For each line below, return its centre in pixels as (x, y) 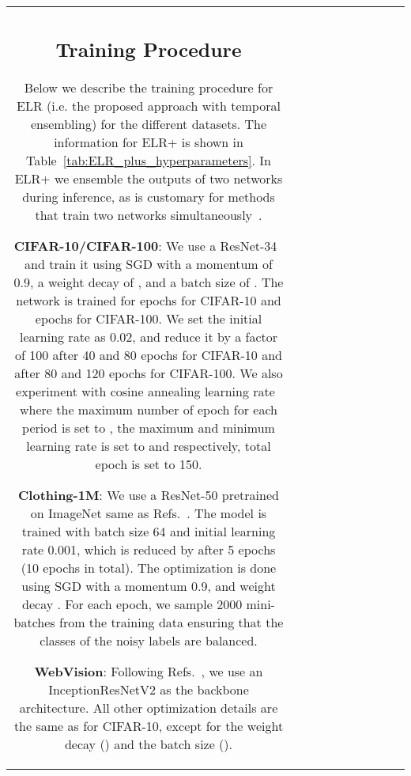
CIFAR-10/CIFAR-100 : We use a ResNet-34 (145, 245)
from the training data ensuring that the (172, 622)
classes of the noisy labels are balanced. (149, 640)
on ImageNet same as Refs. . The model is (149, 513)
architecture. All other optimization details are (149, 707)
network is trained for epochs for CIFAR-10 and (149, 300)
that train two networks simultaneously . (149, 214)
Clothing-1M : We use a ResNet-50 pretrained (149, 494)
